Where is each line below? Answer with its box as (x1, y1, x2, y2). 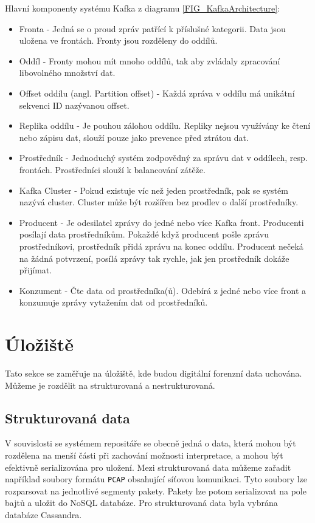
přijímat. (19, 264, 52, 276)
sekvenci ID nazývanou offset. (19, 98, 130, 111)
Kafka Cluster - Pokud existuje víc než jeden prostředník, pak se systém (19, 183, 288, 196)
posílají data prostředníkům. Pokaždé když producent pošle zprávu (19, 228, 269, 241)
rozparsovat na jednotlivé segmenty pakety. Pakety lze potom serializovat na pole (5, 484, 306, 497)
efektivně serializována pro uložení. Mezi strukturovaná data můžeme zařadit (5, 460, 291, 473)
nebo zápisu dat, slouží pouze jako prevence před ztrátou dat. (19, 131, 249, 143)
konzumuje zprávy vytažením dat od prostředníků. (19, 296, 208, 309)
